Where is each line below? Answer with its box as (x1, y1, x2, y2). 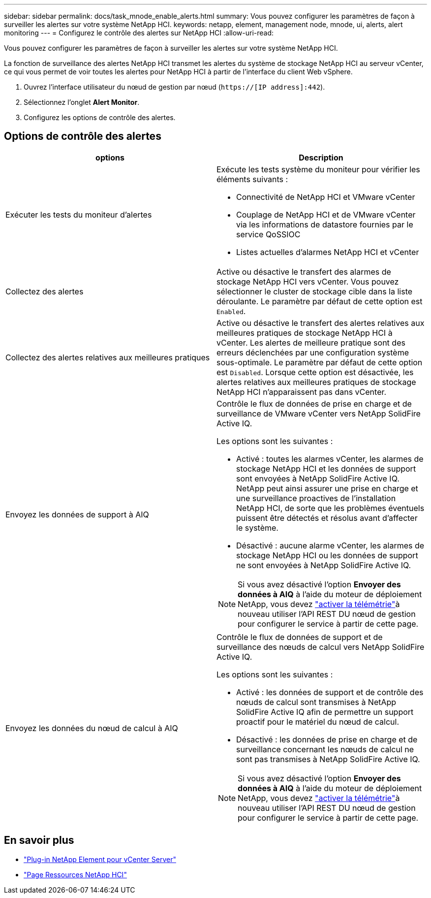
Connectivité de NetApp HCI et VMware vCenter (236, 192, 415, 202)
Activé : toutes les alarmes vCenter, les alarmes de (236, 453, 424, 464)
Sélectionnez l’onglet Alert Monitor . (24, 98, 140, 106)
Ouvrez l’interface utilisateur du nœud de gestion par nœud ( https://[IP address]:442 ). (24, 83, 325, 91)
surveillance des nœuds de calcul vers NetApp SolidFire (216, 641, 425, 652)
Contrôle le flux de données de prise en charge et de (216, 398, 412, 409)
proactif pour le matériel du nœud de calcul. (236, 716, 400, 727)
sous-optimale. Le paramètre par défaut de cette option (216, 357, 423, 367)
